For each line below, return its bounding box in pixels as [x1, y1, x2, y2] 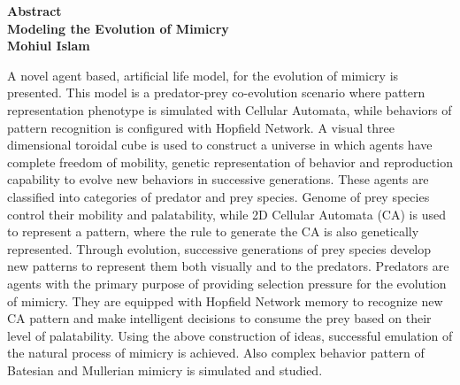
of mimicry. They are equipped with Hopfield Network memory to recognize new [7, 291, 443, 310]
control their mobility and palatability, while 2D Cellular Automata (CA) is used [7, 204, 446, 223]
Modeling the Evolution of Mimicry [7, 19, 229, 37]
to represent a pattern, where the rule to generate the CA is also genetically [7, 222, 419, 241]
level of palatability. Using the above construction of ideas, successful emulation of [7, 326, 453, 344]
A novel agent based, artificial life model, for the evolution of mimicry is [7, 65, 399, 84]
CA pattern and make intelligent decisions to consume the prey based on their [7, 309, 432, 327]
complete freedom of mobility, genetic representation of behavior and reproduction [7, 152, 453, 171]
